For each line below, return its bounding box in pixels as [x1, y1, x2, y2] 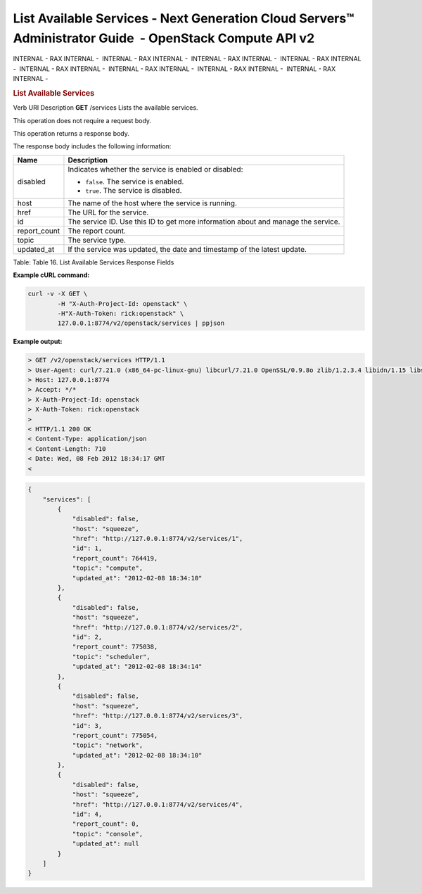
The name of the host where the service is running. [68, 198, 237, 207]
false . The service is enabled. [85, 177, 184, 186]
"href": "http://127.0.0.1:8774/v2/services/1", [72, 535, 243, 543]
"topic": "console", [72, 830, 143, 838]
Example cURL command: [13, 271, 90, 279]
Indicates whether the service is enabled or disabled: [68, 164, 243, 174]
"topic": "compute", [72, 564, 143, 573]
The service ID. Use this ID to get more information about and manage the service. [68, 217, 340, 226]
